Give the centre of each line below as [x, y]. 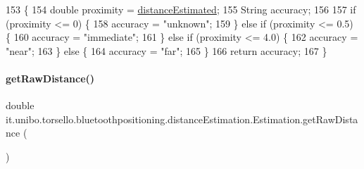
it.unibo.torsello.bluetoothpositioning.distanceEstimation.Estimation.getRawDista [182, 119]
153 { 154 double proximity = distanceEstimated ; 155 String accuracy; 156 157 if [181, 9]
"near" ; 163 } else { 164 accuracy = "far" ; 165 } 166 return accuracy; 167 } [167, 50]
